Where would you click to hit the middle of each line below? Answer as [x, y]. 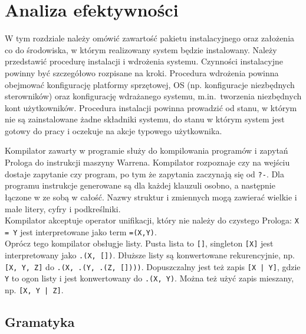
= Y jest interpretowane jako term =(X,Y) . [81, 231]
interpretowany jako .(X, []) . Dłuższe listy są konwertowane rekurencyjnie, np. [150, 255]
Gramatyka [40, 322]
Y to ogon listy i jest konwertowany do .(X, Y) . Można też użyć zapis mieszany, [149, 278]
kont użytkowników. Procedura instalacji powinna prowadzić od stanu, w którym [151, 107]
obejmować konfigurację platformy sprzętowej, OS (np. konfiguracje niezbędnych [150, 84]
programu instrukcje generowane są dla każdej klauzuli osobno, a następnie [140, 185]
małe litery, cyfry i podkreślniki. [63, 208]
